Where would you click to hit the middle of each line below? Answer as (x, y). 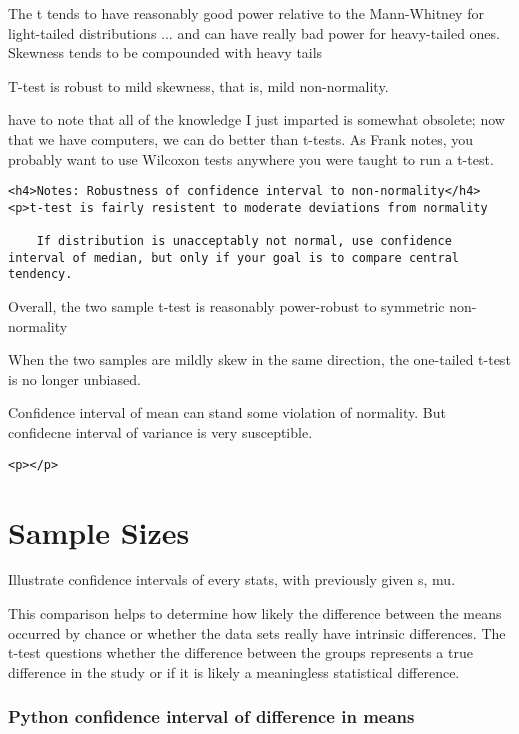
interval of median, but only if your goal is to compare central (234, 257)
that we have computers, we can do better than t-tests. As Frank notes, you (240, 138)
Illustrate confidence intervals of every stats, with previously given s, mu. (232, 579)
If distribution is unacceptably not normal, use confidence (244, 241)
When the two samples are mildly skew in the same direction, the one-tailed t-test (259, 359)
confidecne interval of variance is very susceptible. (160, 432)
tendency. (40, 274)
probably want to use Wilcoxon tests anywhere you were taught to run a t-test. (251, 158)
